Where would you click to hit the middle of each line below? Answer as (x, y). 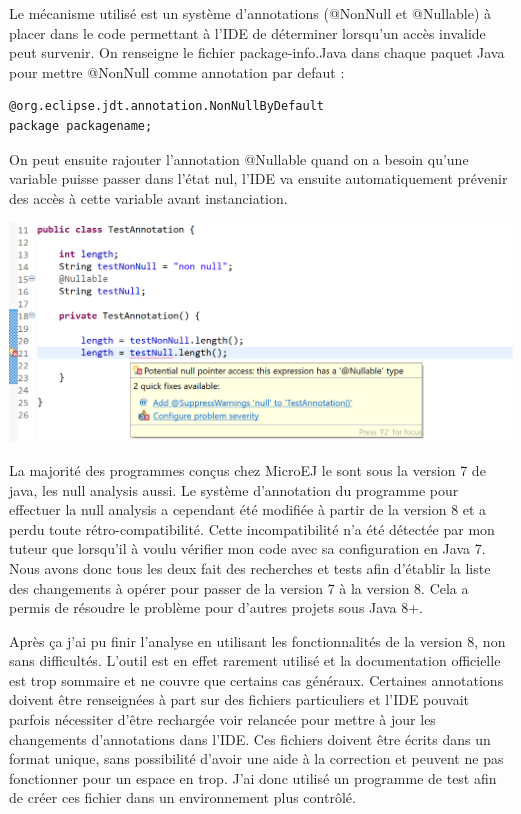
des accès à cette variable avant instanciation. (148, 197)
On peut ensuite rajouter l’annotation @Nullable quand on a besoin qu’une (239, 158)
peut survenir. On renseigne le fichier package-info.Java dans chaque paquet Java (257, 52)
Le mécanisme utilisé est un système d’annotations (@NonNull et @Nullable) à (250, 13)
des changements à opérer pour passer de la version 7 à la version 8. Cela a (239, 587)
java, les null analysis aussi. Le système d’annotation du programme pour (234, 489)
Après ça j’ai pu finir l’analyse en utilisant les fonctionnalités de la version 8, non (257, 640)
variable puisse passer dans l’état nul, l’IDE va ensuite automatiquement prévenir (258, 178)
